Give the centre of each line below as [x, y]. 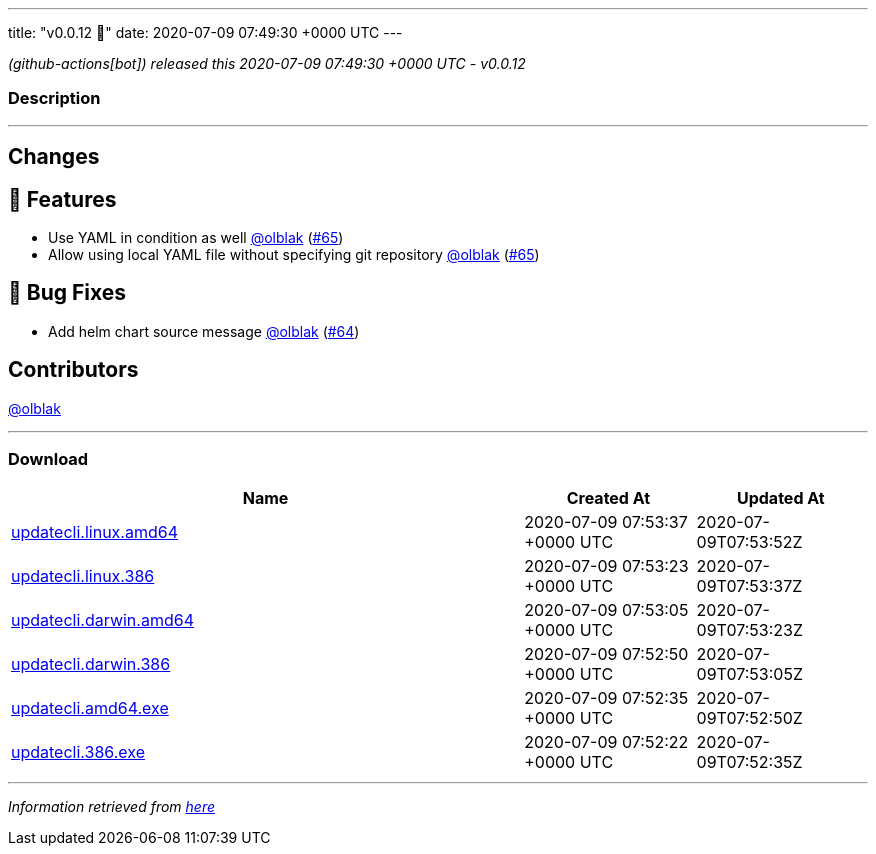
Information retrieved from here [112, 807]
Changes [54, 157]
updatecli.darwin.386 [91, 664]
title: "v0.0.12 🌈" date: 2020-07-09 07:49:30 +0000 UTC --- [205, 32]
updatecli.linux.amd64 [95, 532]
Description [54, 98]
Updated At [780, 498]
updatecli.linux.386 [83, 576]
